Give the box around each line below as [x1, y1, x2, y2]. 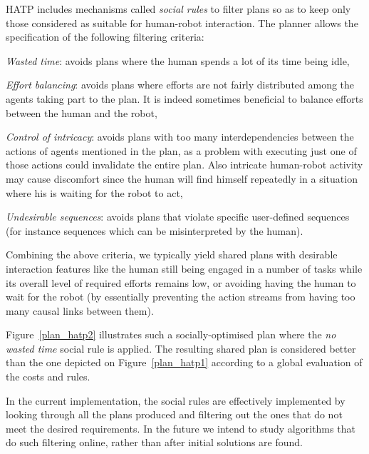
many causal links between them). [6, 303, 154, 318]
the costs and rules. [6, 369, 90, 384]
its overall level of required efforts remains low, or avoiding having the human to [6, 275, 356, 290]
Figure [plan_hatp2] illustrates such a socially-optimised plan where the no [6, 327, 336, 342]
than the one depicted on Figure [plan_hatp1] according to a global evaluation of [6, 355, 363, 370]
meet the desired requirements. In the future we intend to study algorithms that [6, 420, 355, 435]
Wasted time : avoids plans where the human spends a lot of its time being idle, [6, 53, 350, 68]
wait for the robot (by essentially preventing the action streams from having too [6, 289, 355, 304]
